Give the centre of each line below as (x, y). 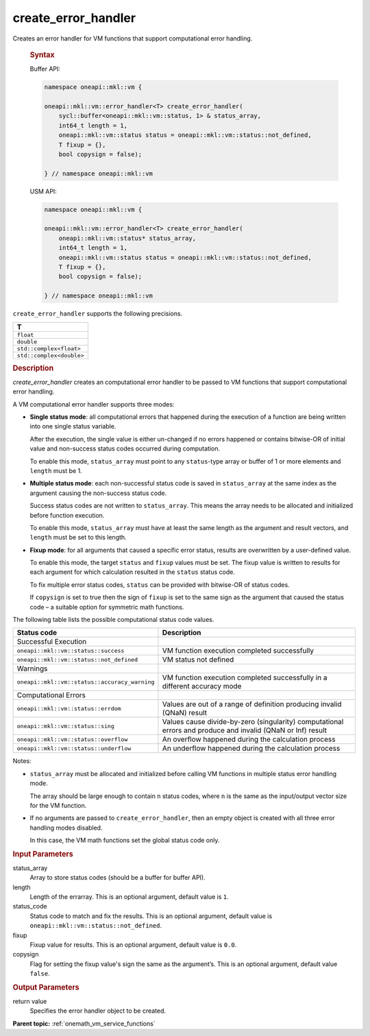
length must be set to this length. (78, 538)
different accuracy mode (202, 686)
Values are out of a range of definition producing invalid (252, 704)
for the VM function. (58, 805)
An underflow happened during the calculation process (251, 749)
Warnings (32, 668)
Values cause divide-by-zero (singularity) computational (253, 722)
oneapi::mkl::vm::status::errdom (69, 709)
